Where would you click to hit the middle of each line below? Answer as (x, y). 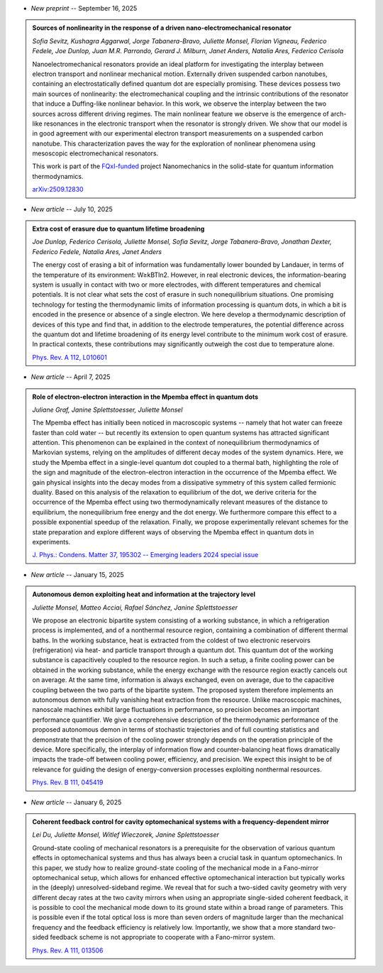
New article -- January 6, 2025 (76, 802)
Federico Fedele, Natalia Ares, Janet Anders (97, 251)
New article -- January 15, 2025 (77, 574)
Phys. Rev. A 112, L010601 (70, 357)
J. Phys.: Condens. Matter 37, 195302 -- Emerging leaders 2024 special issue (145, 555)
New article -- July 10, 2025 (72, 209)
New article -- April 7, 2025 (71, 377)
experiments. (51, 542)
